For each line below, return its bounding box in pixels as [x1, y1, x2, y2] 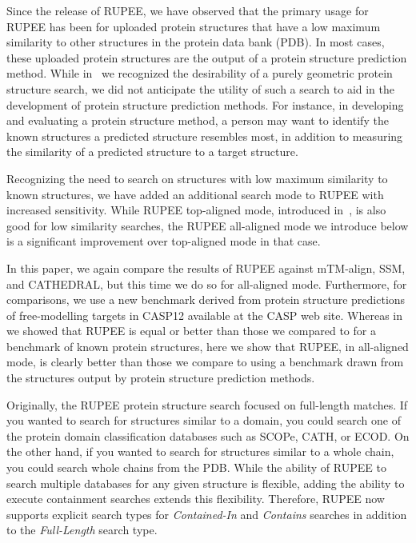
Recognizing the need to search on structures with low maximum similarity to [6, 170, 388, 186]
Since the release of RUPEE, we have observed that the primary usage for [6, 2, 369, 18]
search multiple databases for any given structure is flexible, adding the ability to [6, 474, 405, 491]
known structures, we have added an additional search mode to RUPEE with [6, 186, 384, 202]
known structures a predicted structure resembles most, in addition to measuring [6, 127, 403, 144]
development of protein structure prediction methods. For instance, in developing [6, 96, 404, 113]
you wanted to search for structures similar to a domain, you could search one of [6, 412, 401, 429]
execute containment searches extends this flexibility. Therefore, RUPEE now [6, 490, 385, 507]
